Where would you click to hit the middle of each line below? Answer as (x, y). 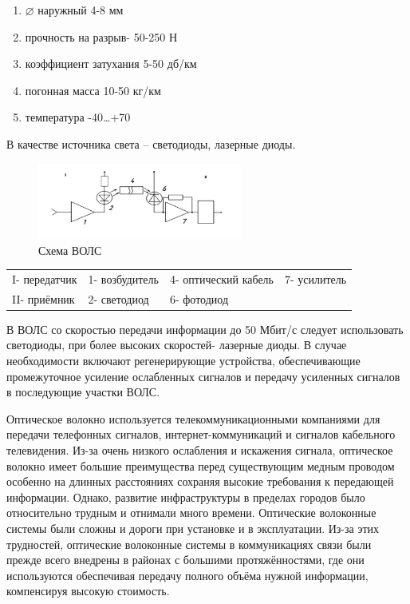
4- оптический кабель (221, 278)
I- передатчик (45, 278)
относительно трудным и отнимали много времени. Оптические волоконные (191, 513)
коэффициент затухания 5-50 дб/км (111, 64)
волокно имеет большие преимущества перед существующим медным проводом (201, 465)
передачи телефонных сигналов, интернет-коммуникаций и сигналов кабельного (201, 434)
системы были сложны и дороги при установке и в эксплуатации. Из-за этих (193, 528)
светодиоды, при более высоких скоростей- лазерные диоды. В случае (177, 345)
